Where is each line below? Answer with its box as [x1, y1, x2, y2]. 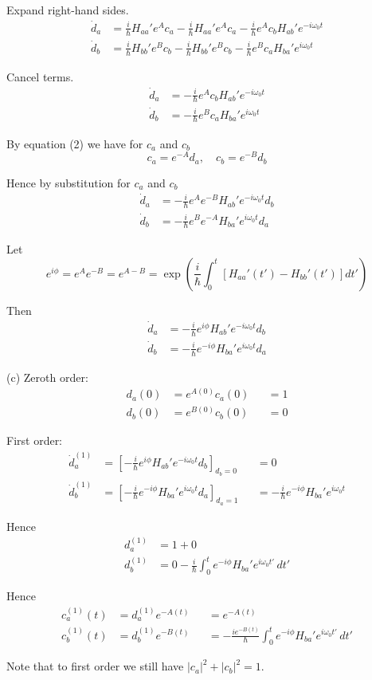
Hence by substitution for [6, 174, 131, 191]
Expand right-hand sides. [6, 2, 129, 18]
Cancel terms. [6, 68, 74, 85]
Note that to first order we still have [6, 658, 184, 674]
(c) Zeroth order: [6, 368, 88, 385]
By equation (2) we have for [6, 135, 143, 151]
